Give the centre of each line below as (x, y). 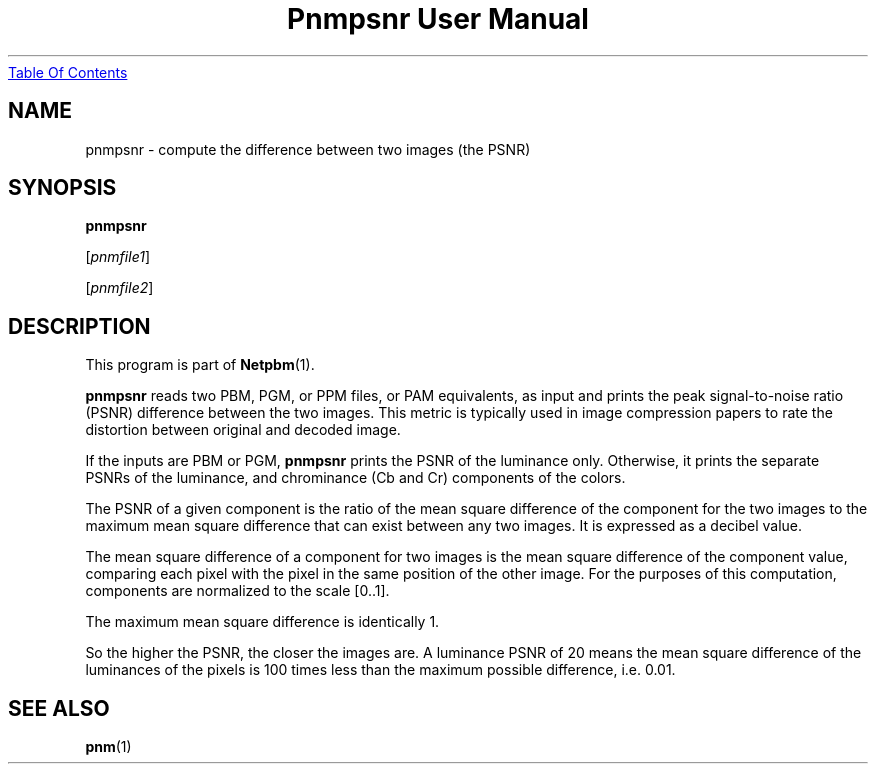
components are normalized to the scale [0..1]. (237, 591)
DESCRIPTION (79, 326)
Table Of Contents (68, 72)
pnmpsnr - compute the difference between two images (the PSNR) (308, 149)
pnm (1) (108, 747)
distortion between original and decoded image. (243, 430)
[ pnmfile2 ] (119, 288)
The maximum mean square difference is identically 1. (262, 622)
